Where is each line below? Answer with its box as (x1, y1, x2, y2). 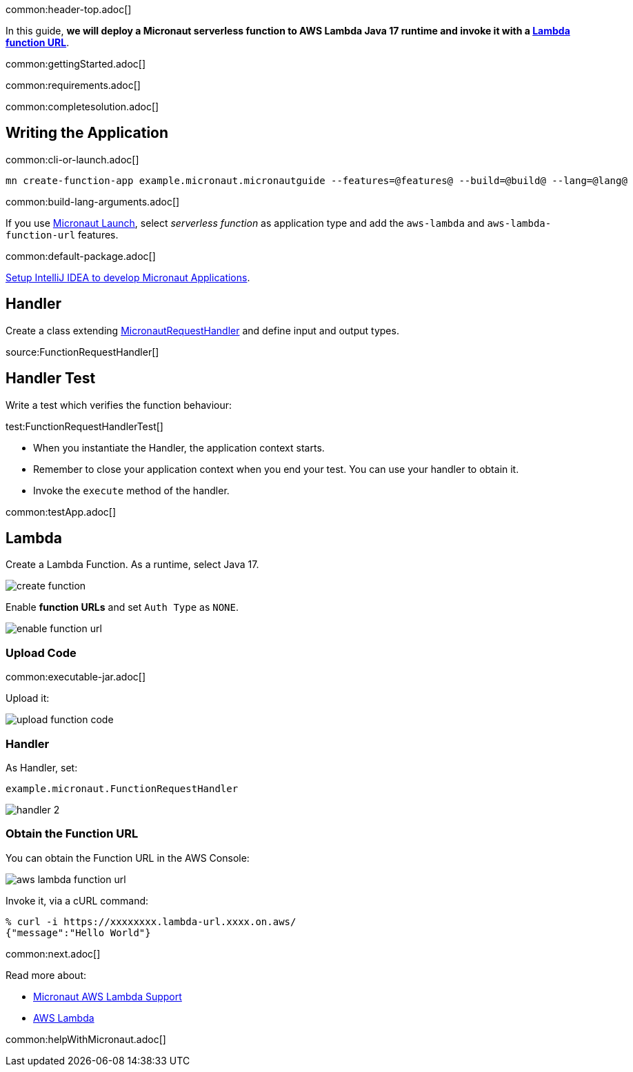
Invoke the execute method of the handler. (33, 484, 230, 496)
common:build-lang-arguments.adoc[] (6, 195, 180, 208)
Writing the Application (6, 124, 169, 142)
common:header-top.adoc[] (6, 3, 132, 15)
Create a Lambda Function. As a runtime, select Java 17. (6, 558, 259, 571)
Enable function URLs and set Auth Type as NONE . (6, 601, 239, 614)
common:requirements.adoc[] (6, 79, 141, 91)
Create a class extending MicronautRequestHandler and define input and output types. (6, 324, 399, 336)
